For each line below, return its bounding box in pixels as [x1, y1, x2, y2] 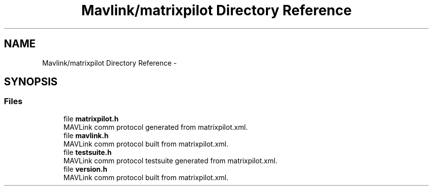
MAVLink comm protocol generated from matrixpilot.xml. [63, 122, 248, 131]
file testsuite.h [63, 148, 112, 156]
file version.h [63, 164, 107, 173]
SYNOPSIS [4, 76, 58, 88]
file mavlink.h [63, 131, 109, 140]
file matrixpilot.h [63, 114, 119, 123]
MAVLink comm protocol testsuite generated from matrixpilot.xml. [63, 156, 278, 165]
